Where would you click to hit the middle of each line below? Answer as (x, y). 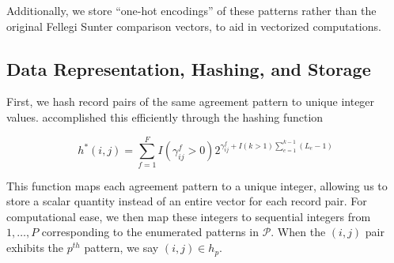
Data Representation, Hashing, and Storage (189, 68)
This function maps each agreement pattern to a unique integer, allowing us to (197, 185)
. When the (298, 232)
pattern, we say (121, 248)
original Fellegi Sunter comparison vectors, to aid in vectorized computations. (194, 26)
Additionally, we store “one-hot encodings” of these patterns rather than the (191, 10)
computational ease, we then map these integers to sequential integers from (189, 216)
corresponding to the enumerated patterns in (150, 232)
